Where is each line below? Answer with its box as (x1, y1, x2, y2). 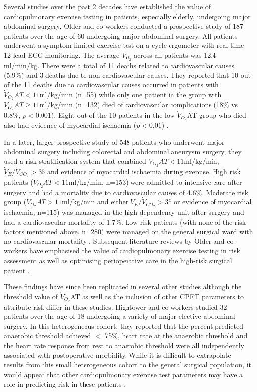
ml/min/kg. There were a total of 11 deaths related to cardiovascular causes (4, 60, 234, 70)
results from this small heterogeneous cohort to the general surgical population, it (4, 359, 252, 370)
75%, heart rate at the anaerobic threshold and (105, 330, 248, 341)
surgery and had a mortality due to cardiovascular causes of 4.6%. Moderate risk (4, 187, 249, 197)
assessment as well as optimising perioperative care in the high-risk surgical (4, 255, 232, 265)
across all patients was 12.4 (134, 49, 216, 60)
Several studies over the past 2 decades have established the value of (4, 1, 211, 11)
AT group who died (187, 110, 246, 120)
